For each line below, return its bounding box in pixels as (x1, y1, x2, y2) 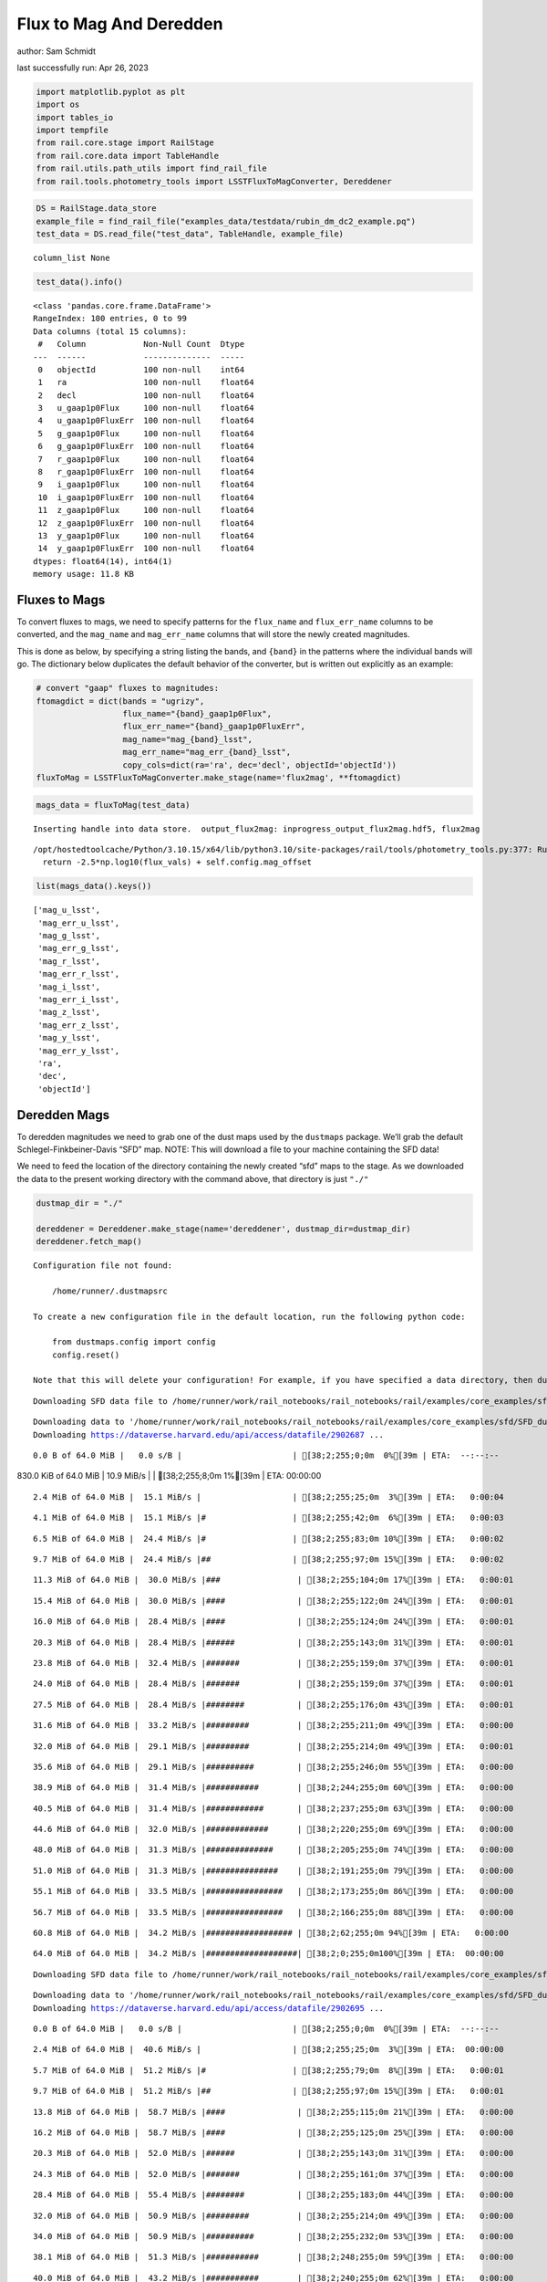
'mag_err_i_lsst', (37, 995, 120, 1005)
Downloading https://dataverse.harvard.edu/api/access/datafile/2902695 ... (33, 2003, 385, 2013)
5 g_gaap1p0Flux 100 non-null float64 (37, 428, 254, 438)
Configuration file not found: (33, 1260, 173, 1271)
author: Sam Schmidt (16, 46, 96, 57)
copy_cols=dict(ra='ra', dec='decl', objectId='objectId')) (122, 759, 397, 770)
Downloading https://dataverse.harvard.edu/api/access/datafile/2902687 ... (33, 1429, 385, 1439)
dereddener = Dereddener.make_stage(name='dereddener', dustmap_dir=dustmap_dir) (36, 1223, 412, 1234)
